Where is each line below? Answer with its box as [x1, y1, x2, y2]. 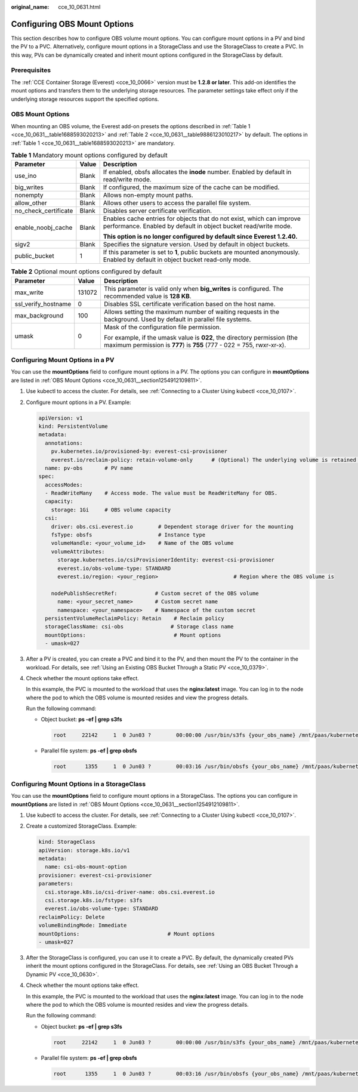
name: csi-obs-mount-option [45, 863, 127, 871]
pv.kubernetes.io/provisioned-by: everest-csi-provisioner [51, 448, 228, 455]
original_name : [11, 4, 50, 10]
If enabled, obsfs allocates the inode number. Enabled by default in [103, 168, 292, 176]
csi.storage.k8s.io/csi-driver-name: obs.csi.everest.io [45, 889, 215, 895]
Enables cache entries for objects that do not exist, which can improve [103, 215, 301, 223]
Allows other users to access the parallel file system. [103, 199, 251, 207]
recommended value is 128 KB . [104, 292, 192, 300]
